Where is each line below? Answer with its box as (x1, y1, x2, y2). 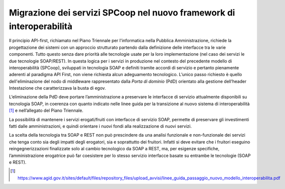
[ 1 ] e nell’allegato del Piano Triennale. (9, 108, 84, 113)
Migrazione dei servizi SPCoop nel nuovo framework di (9, 7, 235, 18)
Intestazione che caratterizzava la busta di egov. (9, 85, 106, 91)
